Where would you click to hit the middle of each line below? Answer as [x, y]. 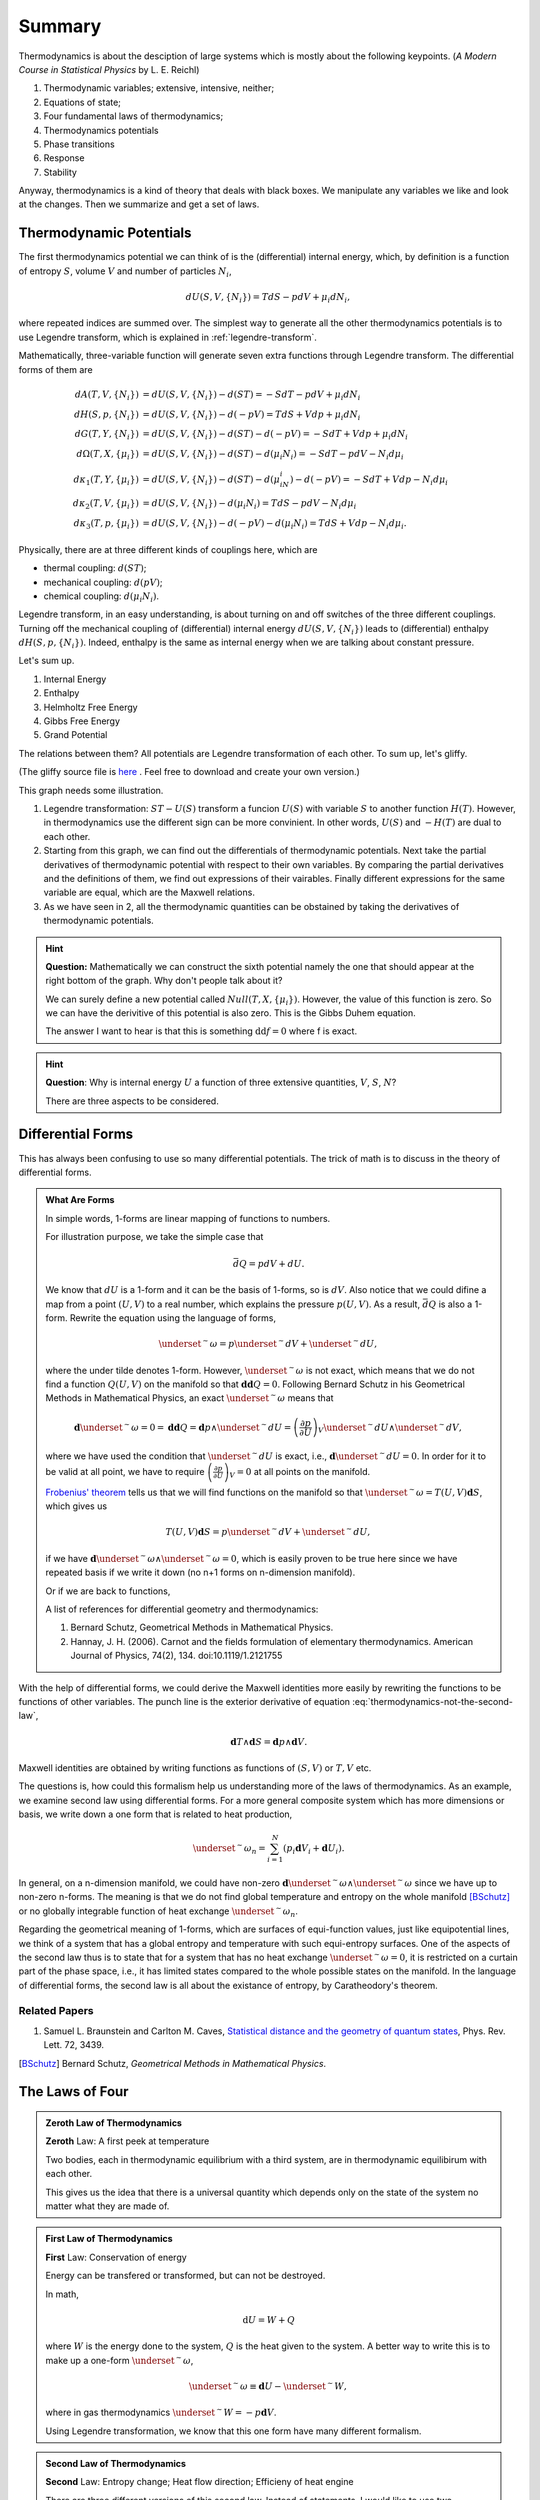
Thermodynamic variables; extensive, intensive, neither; [159, 88]
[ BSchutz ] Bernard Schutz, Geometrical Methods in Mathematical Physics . [172, 2063]
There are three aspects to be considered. [132, 1101]
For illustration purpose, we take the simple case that [154, 1237]
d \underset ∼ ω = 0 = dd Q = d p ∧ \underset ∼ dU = [182, 1426]
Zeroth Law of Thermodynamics [113, 2123]
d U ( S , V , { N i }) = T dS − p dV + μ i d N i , [267, 298]
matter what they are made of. [107, 2206]
